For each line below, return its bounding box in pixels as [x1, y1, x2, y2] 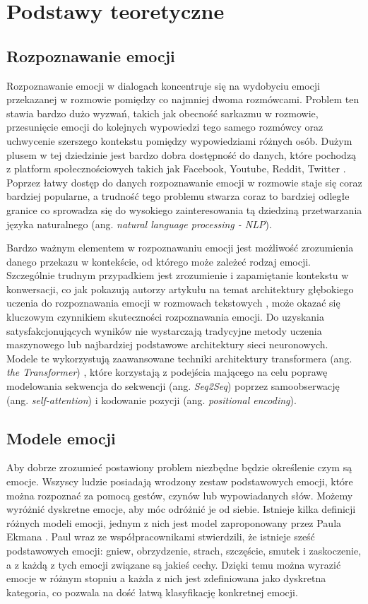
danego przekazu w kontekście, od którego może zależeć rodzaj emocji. [6, 254, 311, 268]
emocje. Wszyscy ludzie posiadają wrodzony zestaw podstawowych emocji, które [6, 474, 353, 489]
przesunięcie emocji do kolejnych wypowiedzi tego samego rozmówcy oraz [6, 119, 324, 134]
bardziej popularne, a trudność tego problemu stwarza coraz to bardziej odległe [6, 189, 350, 203]
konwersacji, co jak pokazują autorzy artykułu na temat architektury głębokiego [6, 281, 354, 296]
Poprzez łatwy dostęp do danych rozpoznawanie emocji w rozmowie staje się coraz [6, 174, 362, 189]
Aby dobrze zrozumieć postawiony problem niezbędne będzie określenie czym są [6, 460, 352, 475]
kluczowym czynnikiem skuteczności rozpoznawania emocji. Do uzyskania [6, 309, 324, 324]
